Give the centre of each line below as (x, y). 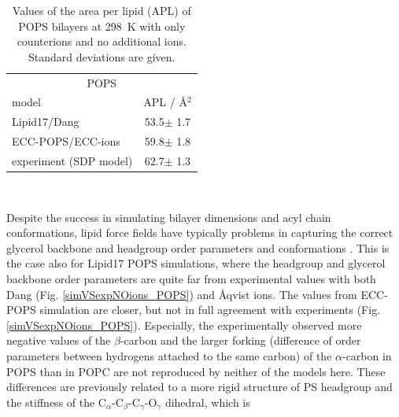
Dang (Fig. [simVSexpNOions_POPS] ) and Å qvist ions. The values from (182, 294)
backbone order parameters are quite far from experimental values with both (191, 279)
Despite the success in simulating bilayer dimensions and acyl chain (169, 217)
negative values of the (59, 340)
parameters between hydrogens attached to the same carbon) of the (169, 356)
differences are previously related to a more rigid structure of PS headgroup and (199, 387)
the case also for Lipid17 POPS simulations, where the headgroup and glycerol (196, 263)
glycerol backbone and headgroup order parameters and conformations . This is (198, 247)
